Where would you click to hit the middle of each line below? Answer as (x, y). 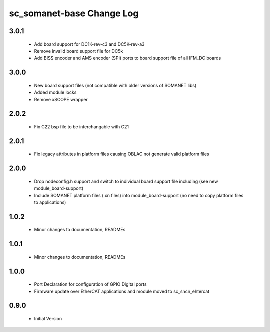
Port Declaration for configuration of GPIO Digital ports (90, 284)
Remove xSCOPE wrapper (61, 99)
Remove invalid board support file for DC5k (79, 51)
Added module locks (55, 92)
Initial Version (48, 318)
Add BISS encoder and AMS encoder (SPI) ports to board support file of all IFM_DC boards (128, 58)
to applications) (50, 202)
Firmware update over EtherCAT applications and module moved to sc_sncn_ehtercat (122, 291)
